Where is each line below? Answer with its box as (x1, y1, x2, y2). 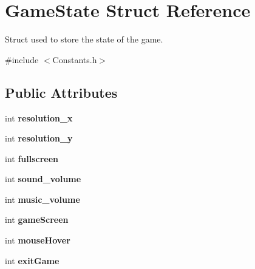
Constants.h (52, 53, 97, 66)
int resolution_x (5, 111, 73, 124)
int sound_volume (5, 172, 81, 185)
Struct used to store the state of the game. (5, 33, 163, 46)
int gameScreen (5, 213, 69, 226)
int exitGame (5, 254, 59, 267)
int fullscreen (5, 152, 59, 165)
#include (5, 53, 39, 66)
